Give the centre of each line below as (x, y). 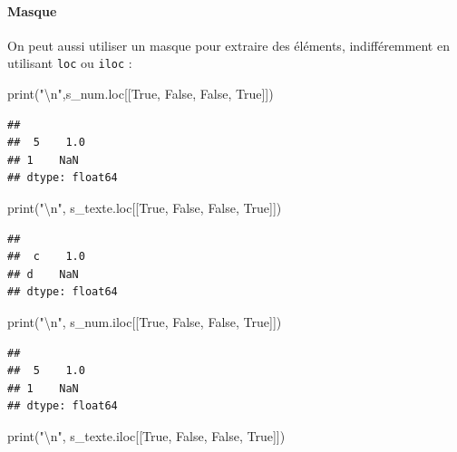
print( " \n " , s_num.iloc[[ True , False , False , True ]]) (145, 321)
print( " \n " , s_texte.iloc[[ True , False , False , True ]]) (146, 435)
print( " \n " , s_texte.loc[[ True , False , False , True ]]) (145, 208)
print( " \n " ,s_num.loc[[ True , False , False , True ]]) (141, 94)
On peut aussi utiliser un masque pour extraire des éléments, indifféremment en (228, 45)
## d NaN (43, 274)
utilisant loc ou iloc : (70, 63)
